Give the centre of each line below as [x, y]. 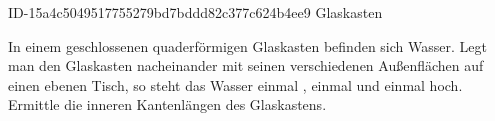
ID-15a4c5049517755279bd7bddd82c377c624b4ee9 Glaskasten [195, 12]
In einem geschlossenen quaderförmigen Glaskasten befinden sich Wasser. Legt [247, 45]
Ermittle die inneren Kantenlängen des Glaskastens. [167, 104]
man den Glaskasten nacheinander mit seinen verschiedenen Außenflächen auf [246, 65]
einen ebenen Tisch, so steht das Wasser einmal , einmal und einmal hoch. [235, 84]
